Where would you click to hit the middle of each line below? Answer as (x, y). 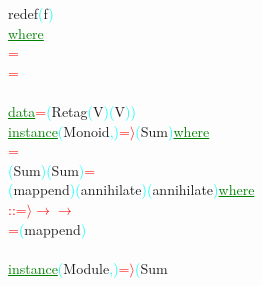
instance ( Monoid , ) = (69, 130)
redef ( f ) (31, 13)
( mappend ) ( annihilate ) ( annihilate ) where (131, 189)
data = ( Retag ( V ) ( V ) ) (72, 110)
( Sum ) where (172, 130)
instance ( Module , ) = (69, 267)
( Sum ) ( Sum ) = (52, 169)
